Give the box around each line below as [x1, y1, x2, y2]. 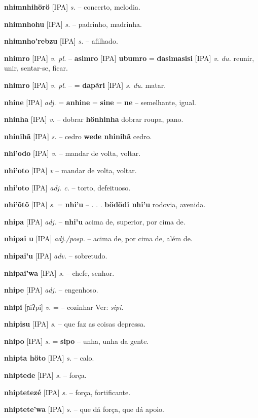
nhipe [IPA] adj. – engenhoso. [4, 284, 98, 295]
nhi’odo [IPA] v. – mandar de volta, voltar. [4, 148, 141, 158]
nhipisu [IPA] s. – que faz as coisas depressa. [4, 318, 146, 329]
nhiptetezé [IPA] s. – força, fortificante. [4, 387, 131, 397]
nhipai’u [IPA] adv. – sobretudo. [4, 250, 107, 261]
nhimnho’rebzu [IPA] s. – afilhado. [4, 36, 118, 46]
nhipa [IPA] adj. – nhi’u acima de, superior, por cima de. [4, 216, 186, 227]
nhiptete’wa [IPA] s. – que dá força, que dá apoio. [4, 404, 164, 414]
